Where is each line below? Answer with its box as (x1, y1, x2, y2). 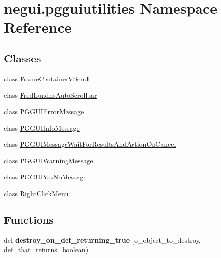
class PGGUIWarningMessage (4, 155, 93, 165)
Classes (4, 50, 41, 65)
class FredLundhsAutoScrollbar (4, 90, 97, 100)
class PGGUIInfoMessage (4, 122, 80, 133)
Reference (4, 17, 72, 37)
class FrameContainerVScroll (4, 73, 90, 83)
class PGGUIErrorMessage (4, 106, 84, 116)
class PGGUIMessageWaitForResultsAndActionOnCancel (4, 139, 176, 149)
